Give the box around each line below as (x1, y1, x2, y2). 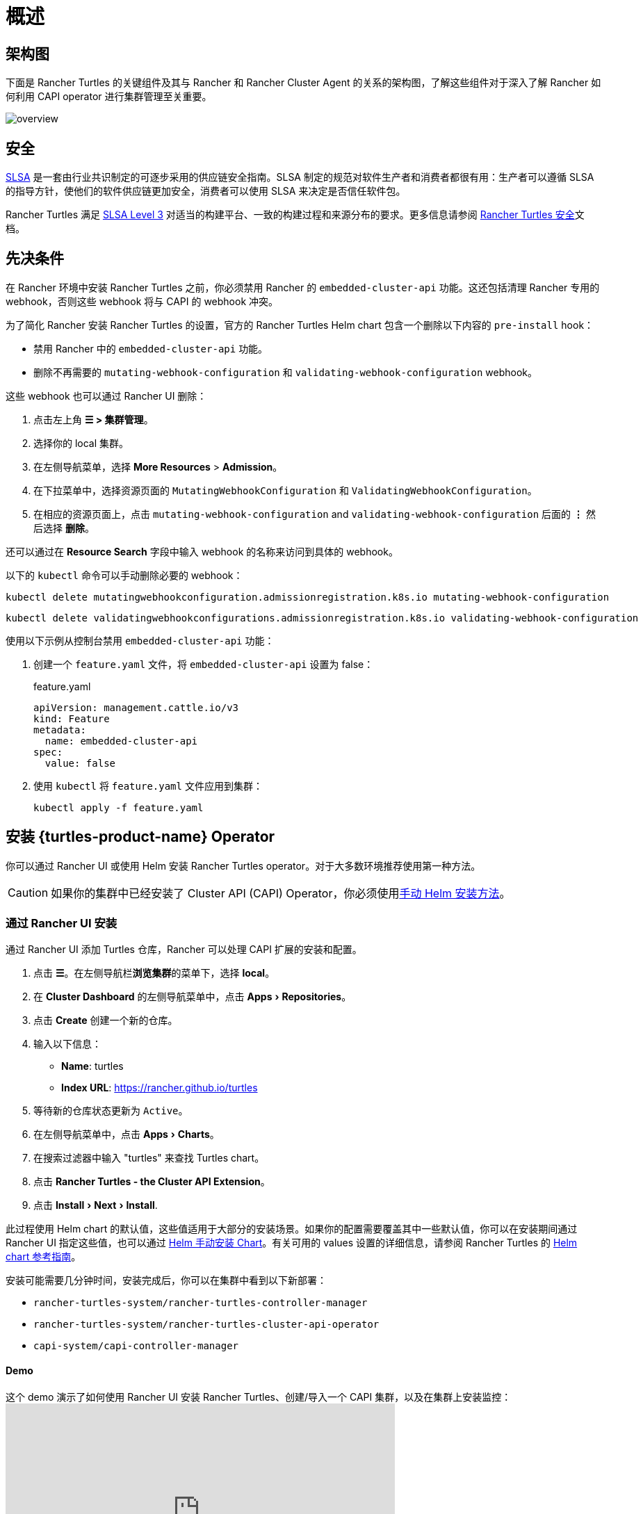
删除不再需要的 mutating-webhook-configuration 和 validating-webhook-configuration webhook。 (33, 366, 538, 378)
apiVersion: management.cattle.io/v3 (33, 701, 239, 713)
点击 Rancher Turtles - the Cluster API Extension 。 (33, 1175, 270, 1188)
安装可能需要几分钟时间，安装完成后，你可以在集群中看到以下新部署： (6, 1274, 327, 1287)
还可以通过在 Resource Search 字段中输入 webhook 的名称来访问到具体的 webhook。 (6, 545, 398, 557)
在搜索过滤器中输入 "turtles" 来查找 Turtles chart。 (33, 1152, 265, 1164)
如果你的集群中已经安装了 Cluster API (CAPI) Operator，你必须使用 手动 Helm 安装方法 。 (51, 886, 511, 900)
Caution (8, 885, 49, 900)
